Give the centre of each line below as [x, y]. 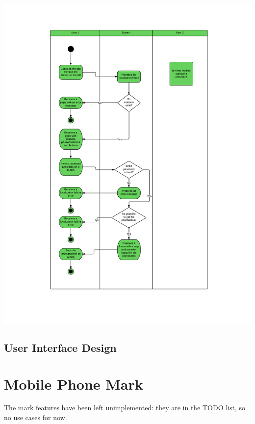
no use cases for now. [36, 417]
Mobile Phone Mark [74, 384]
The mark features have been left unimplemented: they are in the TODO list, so [125, 407]
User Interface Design [60, 348]
